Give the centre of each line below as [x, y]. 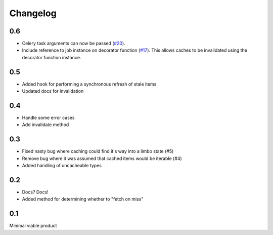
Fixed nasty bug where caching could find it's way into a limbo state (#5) [98, 151]
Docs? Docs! [35, 192]
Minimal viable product [33, 226]
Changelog [33, 13]
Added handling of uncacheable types [62, 166]
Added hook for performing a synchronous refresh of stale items [89, 84]
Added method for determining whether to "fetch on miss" [83, 199]
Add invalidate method [45, 125]
